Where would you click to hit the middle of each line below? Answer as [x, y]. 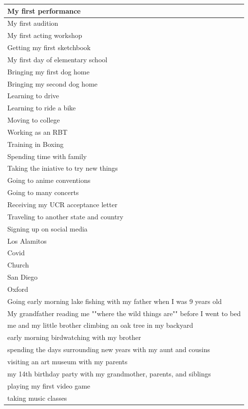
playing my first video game [49, 385]
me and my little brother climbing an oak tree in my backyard [100, 325]
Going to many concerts [43, 192]
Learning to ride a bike [42, 108]
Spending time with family [47, 156]
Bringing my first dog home [48, 71]
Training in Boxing [36, 144]
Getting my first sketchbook [49, 47]
